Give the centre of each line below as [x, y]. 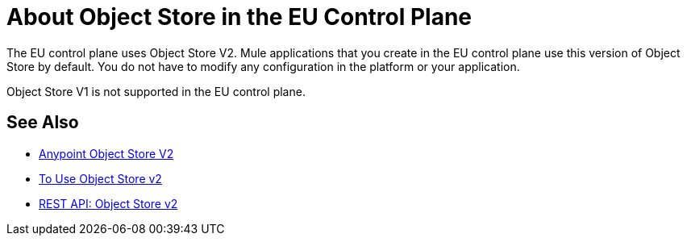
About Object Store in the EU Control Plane [239, 17]
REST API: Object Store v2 [108, 203]
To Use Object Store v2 [100, 178]
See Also [43, 123]
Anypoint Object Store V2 [106, 153]
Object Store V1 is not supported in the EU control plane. [156, 91]
